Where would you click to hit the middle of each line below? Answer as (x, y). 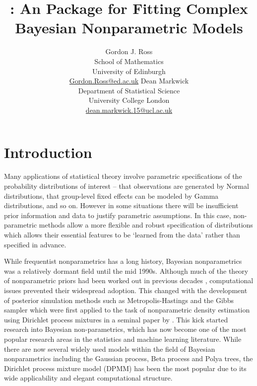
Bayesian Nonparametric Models (129, 28)
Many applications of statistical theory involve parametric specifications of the (123, 176)
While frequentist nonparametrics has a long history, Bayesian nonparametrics (123, 261)
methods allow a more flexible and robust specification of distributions (146, 225)
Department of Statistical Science (129, 90)
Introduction (48, 152)
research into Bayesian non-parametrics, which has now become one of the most (125, 329)
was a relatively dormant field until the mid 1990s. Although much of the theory (126, 270)
